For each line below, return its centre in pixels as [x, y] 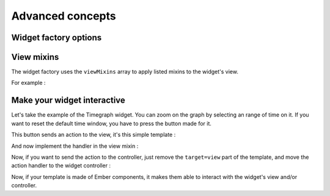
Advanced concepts [64, 16]
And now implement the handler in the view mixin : [75, 146]
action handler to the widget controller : [61, 165]
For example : [28, 83]
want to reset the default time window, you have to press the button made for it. [112, 123]
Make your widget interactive [68, 100]
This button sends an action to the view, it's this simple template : [94, 135]
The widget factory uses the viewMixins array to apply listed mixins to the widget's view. [125, 72]
